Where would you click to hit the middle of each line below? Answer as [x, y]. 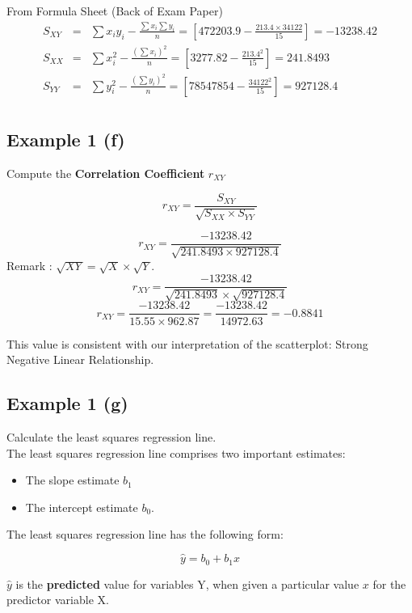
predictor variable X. [58, 600]
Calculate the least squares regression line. [111, 436]
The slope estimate [72, 480]
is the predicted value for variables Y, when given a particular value [187, 583]
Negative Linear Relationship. [80, 359]
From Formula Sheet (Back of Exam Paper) [115, 11]
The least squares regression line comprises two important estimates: [176, 452]
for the [389, 583]
